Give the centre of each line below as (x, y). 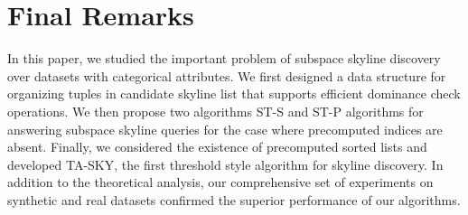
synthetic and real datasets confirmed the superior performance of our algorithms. (234, 199)
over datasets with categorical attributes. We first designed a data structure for (227, 75)
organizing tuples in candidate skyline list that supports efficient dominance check (234, 93)
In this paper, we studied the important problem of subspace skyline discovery (224, 58)
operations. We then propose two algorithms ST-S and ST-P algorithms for (215, 111)
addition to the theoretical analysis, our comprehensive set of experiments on (220, 182)
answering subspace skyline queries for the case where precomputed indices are (225, 129)
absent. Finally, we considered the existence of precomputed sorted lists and (217, 147)
